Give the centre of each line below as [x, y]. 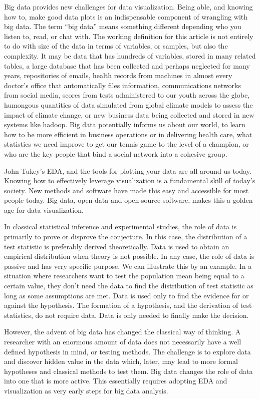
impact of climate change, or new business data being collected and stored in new [129, 114]
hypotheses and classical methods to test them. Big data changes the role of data [128, 371]
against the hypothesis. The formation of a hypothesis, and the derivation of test [128, 305]
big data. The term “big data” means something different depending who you [123, 26]
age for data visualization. [44, 210]
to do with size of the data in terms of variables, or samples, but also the [116, 46]
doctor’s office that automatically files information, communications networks [122, 85]
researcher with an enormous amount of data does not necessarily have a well [123, 341]
